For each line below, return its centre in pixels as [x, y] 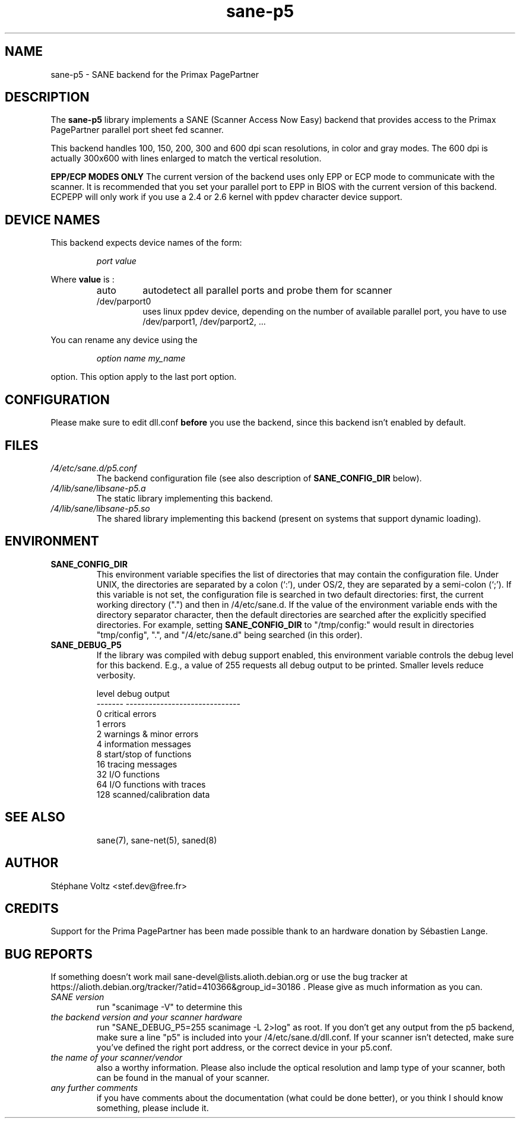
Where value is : [83, 280]
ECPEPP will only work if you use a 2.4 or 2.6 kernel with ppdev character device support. [226, 197]
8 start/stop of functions [144, 754]
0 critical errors [126, 713]
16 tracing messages [137, 764]
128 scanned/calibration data [153, 794]
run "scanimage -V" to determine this [169, 1007]
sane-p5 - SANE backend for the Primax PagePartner [155, 74]
